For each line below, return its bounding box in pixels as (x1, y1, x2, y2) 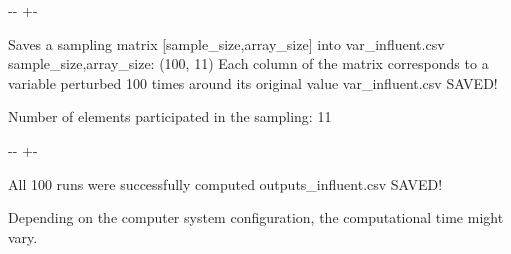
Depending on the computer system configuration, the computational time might (8, 207, 504, 228)
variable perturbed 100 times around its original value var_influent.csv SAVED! (8, 72, 498, 93)
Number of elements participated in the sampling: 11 (8, 106, 332, 127)
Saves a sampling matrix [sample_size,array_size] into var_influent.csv (8, 33, 445, 54)
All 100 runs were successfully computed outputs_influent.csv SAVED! (8, 173, 443, 194)
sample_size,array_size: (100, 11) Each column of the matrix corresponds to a (8, 53, 489, 74)
